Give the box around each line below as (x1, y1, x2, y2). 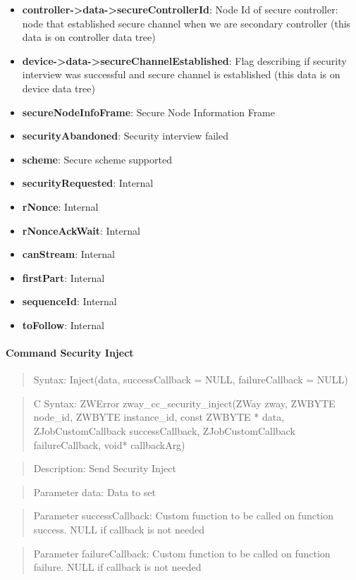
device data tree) (22, 80, 95, 95)
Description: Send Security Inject (33, 461, 176, 476)
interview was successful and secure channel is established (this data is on (22, 67, 340, 82)
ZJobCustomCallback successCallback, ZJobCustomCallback (33, 424, 295, 438)
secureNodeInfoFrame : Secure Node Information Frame (22, 104, 276, 119)
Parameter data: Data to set (33, 484, 156, 499)
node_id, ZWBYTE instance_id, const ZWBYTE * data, (33, 409, 285, 424)
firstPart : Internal (22, 270, 105, 285)
